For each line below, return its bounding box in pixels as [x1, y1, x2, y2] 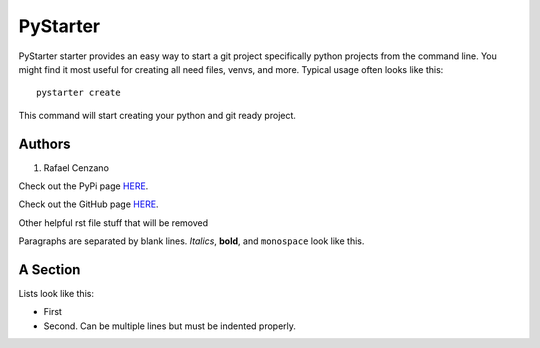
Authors [18, 135, 71, 152]
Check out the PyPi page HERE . [18, 180, 149, 192]
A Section [18, 261, 81, 278]
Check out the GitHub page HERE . [18, 198, 159, 210]
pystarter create [36, 87, 121, 99]
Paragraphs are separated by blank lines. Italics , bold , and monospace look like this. [18, 235, 365, 247]
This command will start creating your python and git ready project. [18, 109, 297, 121]
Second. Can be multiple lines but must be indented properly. [43, 320, 297, 332]
